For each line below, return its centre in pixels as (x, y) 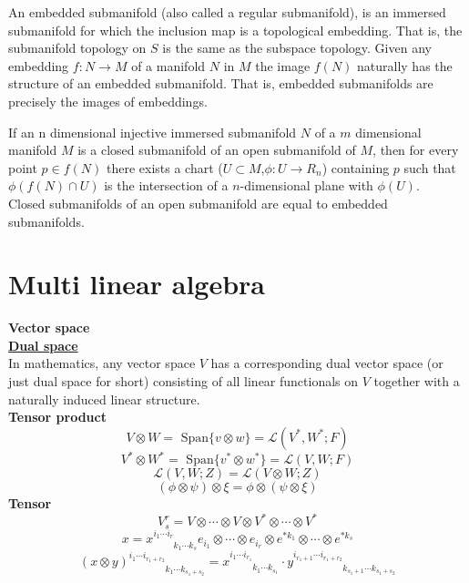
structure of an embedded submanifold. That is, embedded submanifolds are (221, 83)
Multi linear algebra (137, 284)
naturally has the (405, 65)
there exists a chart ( (164, 167)
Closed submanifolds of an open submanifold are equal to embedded (198, 203)
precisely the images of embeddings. (108, 101)
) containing (356, 167)
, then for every (416, 150)
